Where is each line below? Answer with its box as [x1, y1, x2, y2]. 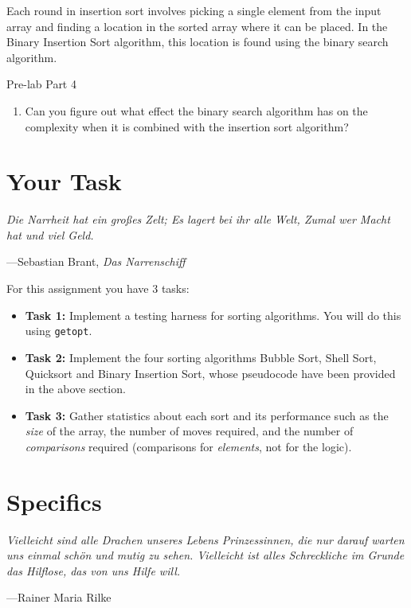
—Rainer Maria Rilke [6, 589, 112, 606]
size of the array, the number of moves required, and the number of [25, 423, 354, 439]
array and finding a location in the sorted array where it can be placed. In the [6, 18, 388, 34]
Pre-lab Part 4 [6, 76, 76, 92]
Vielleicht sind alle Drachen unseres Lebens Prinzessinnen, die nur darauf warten [6, 531, 405, 548]
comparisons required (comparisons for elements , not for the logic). [25, 438, 352, 454]
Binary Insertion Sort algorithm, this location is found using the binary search [6, 33, 389, 50]
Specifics [6, 485, 102, 517]
